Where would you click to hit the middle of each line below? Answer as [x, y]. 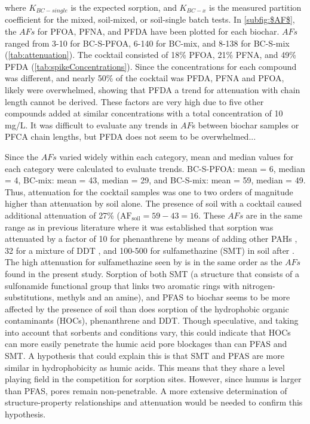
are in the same [274, 215]
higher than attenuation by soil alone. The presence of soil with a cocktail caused [153, 203]
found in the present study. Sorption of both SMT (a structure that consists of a [152, 273]
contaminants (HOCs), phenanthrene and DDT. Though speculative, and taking [152, 320]
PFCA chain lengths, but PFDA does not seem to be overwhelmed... [131, 136]
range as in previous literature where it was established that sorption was [139, 227]
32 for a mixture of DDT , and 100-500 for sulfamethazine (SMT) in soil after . [150, 250]
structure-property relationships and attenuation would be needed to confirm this [154, 402]
